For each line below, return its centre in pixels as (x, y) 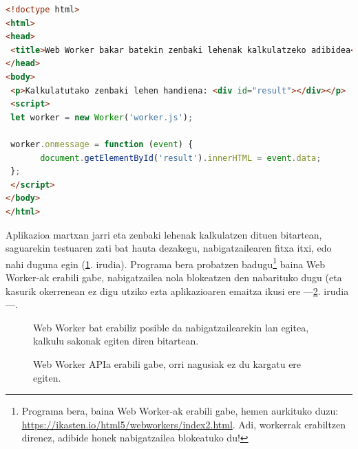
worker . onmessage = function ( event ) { (102, 144)
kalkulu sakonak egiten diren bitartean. (116, 341)
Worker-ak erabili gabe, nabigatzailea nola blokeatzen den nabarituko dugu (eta (174, 277)
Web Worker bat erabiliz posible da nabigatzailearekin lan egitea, (171, 327)
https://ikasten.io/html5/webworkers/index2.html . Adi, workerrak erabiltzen (184, 424)
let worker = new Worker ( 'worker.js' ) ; (102, 117)
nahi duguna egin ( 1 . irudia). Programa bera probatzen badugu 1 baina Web (166, 263)
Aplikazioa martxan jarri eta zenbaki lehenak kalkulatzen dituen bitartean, (164, 234)
